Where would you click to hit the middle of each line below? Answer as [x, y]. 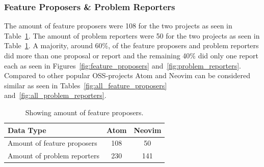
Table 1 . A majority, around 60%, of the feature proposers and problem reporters [131, 45]
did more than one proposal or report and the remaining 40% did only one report [131, 55]
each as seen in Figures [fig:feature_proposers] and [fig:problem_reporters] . [123, 65]
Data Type [27, 130]
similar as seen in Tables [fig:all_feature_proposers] [86, 85]
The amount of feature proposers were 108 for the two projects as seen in [118, 26]
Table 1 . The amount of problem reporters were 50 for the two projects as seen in [132, 35]
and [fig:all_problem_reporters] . [55, 95]
